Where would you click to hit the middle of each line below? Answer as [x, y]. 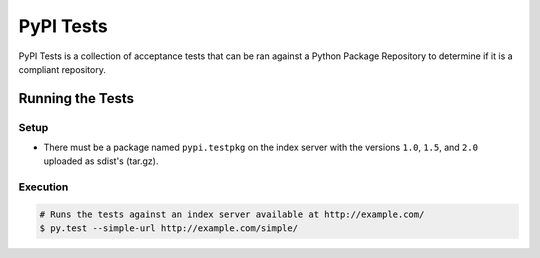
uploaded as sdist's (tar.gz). [101, 161]
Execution [43, 187]
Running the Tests [76, 98]
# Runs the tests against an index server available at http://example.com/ [232, 214]
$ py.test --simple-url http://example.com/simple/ [169, 228]
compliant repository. [62, 69]
